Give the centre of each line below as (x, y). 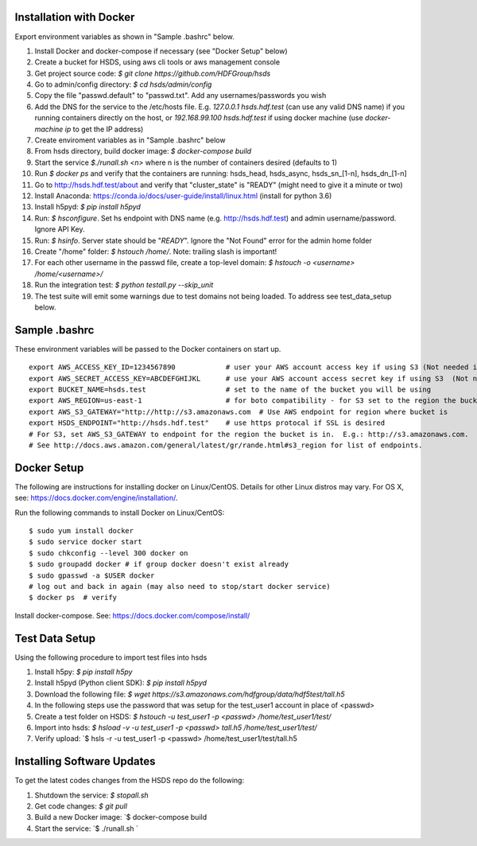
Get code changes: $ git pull (81, 806)
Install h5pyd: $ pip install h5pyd (87, 207)
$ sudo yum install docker (81, 530)
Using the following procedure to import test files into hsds (111, 657)
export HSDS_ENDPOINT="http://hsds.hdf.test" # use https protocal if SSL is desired (207, 423)
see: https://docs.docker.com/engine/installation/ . (96, 498)
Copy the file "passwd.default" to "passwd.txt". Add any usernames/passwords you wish (180, 96)
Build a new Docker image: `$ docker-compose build (120, 817)
